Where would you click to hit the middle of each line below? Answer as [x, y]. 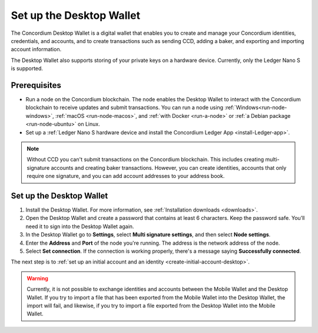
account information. [36, 50]
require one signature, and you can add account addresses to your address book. [126, 176]
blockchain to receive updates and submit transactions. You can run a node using [125, 108]
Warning [37, 278]
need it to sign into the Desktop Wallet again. [80, 226]
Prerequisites [36, 85]
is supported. [27, 68]
